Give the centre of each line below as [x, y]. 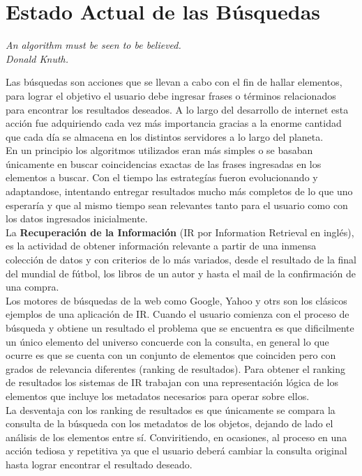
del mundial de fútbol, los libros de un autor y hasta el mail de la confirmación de [181, 273]
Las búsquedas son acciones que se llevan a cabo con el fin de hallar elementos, [174, 82]
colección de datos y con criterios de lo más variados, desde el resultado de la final [181, 260]
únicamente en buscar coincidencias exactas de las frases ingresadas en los [164, 163]
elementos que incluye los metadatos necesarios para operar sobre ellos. [158, 396]
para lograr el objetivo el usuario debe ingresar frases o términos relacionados [171, 95]
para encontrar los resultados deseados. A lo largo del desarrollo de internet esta [177, 109]
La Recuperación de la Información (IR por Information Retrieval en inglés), [180, 232]
